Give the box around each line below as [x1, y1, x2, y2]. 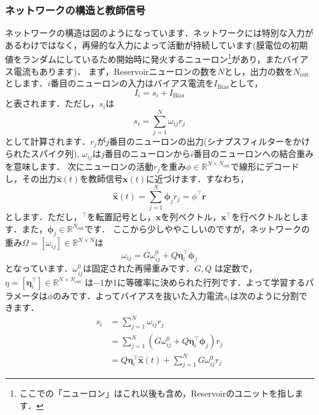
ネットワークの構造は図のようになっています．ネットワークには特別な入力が [5, 26, 313, 39]
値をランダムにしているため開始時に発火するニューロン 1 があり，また [5, 51, 283, 66]
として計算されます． [5, 135, 91, 148]
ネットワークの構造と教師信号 [5, 2, 146, 17]
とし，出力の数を [224, 64, 293, 77]
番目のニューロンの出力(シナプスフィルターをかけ [109, 135, 310, 148]
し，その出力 [5, 172, 56, 185]
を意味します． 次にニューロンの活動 [5, 159, 154, 172]
